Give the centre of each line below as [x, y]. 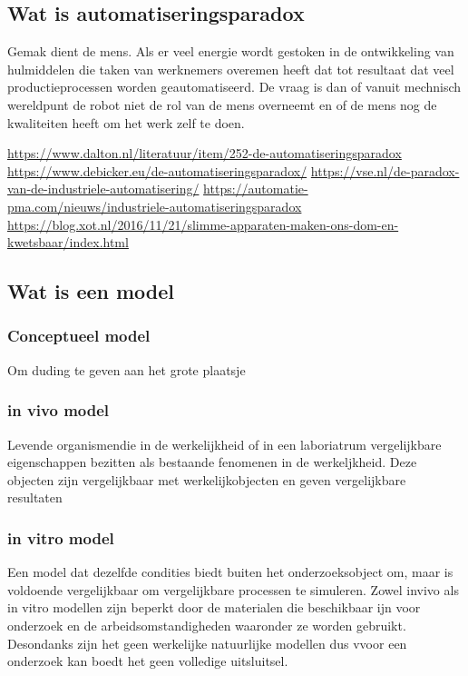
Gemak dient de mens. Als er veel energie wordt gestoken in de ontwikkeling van [231, 51]
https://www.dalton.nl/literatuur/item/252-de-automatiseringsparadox [205, 153]
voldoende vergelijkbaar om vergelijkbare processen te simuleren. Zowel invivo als [233, 589]
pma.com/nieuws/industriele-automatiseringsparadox [155, 206]
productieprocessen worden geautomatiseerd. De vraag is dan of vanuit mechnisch [234, 87]
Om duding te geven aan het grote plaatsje [127, 369]
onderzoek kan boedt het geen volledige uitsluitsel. [148, 661]
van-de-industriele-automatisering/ [103, 189]
